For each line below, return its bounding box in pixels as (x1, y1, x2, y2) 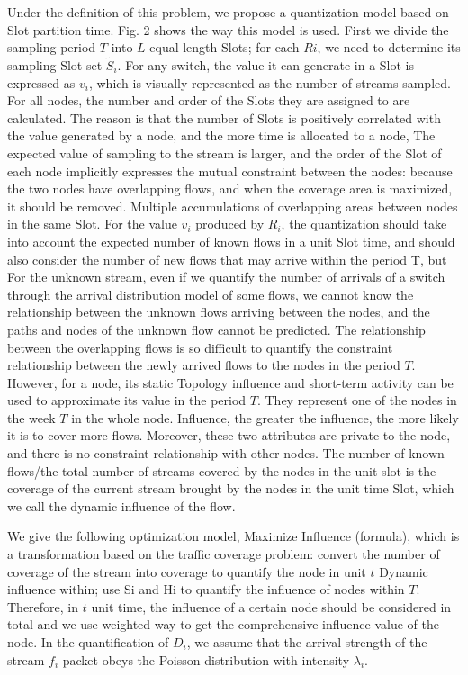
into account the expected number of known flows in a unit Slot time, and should (7, 231, 455, 250)
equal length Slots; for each (149, 38, 300, 57)
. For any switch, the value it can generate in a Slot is (117, 56, 414, 74)
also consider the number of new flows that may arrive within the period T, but (7, 249, 447, 268)
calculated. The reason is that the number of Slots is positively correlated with (7, 108, 441, 127)
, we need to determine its (317, 38, 461, 57)
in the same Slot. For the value (7, 214, 177, 233)
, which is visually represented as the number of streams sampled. (88, 73, 451, 92)
